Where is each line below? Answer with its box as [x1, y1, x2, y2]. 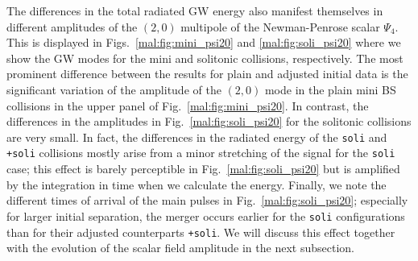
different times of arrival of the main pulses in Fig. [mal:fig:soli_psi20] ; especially [6, 192, 408, 209]
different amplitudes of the [6, 18, 138, 35]
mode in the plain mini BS [264, 81, 396, 97]
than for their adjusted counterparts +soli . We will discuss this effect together [6, 223, 395, 240]
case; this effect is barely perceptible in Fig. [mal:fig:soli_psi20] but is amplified [6, 160, 400, 177]
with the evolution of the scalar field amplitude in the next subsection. [6, 239, 354, 256]
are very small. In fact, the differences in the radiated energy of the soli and [6, 128, 387, 145]
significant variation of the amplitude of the [6, 81, 221, 97]
